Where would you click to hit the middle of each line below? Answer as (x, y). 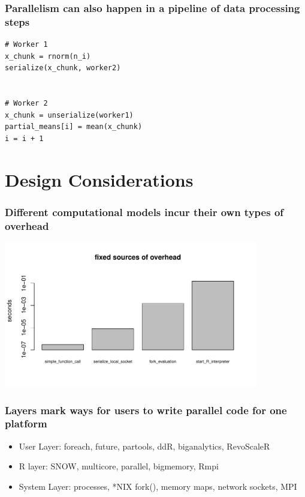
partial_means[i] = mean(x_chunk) (74, 127)
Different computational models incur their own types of (144, 212)
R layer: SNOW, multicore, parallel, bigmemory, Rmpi (119, 466)
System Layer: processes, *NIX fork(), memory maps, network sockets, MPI (158, 486)
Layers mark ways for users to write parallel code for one (146, 410)
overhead (27, 225)
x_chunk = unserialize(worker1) (69, 115)
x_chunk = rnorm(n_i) (48, 56)
